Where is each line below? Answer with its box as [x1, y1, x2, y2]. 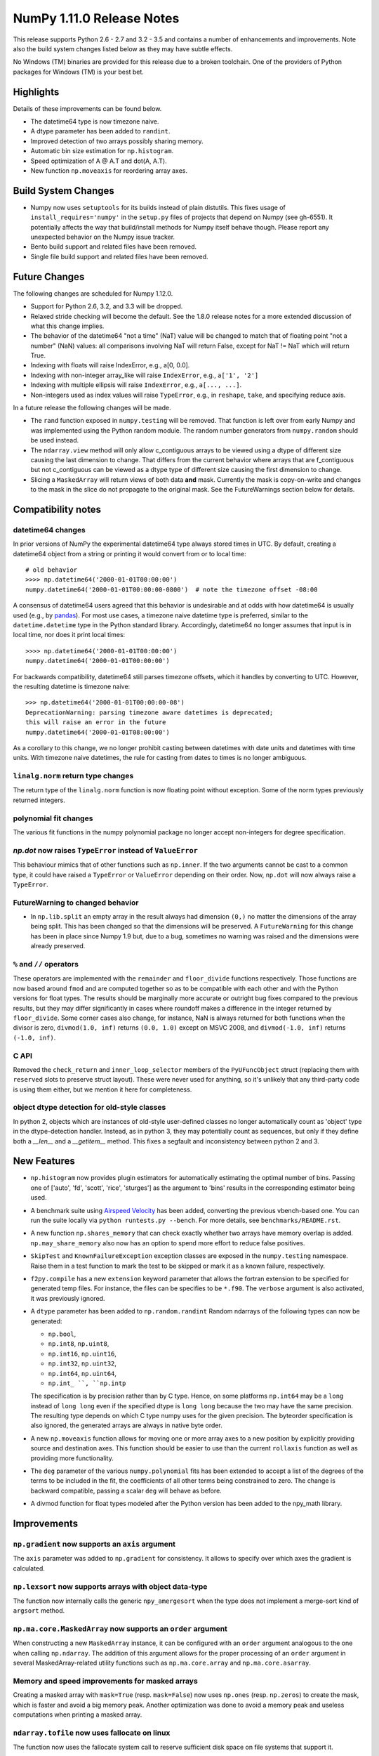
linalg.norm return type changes [13, 771, 134, 781]
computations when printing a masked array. [13, 1710, 142, 1719]
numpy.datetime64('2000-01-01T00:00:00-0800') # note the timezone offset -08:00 [25, 585, 318, 594]
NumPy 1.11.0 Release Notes [13, 11, 180, 26]
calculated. [13, 1564, 46, 1573]
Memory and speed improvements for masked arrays [13, 1676, 198, 1686]
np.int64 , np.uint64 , [48, 1369, 117, 1377]
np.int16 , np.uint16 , [48, 1349, 117, 1358]
